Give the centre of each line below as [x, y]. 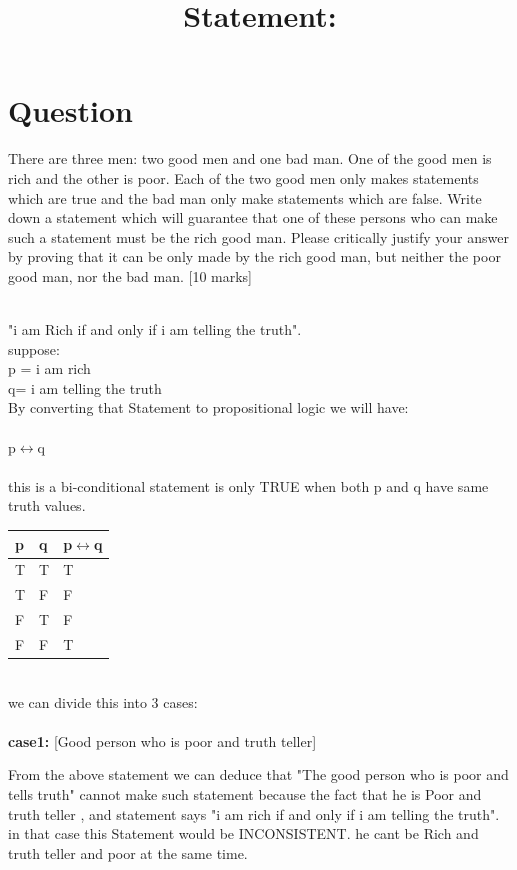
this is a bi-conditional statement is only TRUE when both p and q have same [248, 485]
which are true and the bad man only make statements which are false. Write [245, 197]
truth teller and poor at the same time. [128, 852]
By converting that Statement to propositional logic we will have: [208, 407]
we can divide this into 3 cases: [103, 701]
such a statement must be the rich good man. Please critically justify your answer [258, 236]
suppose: [34, 348]
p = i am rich [49, 368]
